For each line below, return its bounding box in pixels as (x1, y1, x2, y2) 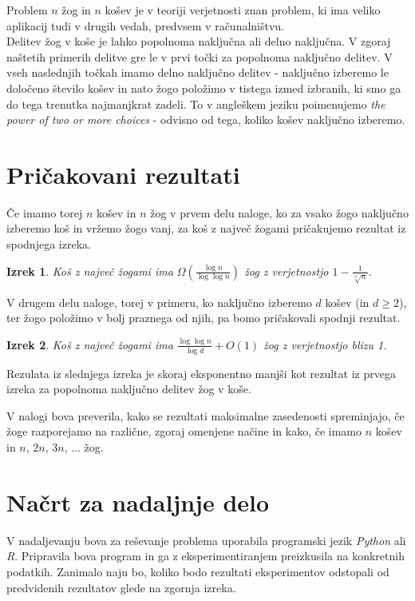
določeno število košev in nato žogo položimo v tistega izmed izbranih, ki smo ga (6, 79, 401, 96)
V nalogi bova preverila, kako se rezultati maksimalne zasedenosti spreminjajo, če (6, 407, 405, 424)
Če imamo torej (6, 204, 83, 221)
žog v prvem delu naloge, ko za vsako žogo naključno (150, 204, 409, 221)
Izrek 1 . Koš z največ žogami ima (6, 262, 173, 279)
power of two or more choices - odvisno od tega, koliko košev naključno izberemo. (6, 111, 405, 128)
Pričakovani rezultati (6, 157, 240, 190)
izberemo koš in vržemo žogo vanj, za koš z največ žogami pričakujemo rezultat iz (6, 220, 406, 237)
